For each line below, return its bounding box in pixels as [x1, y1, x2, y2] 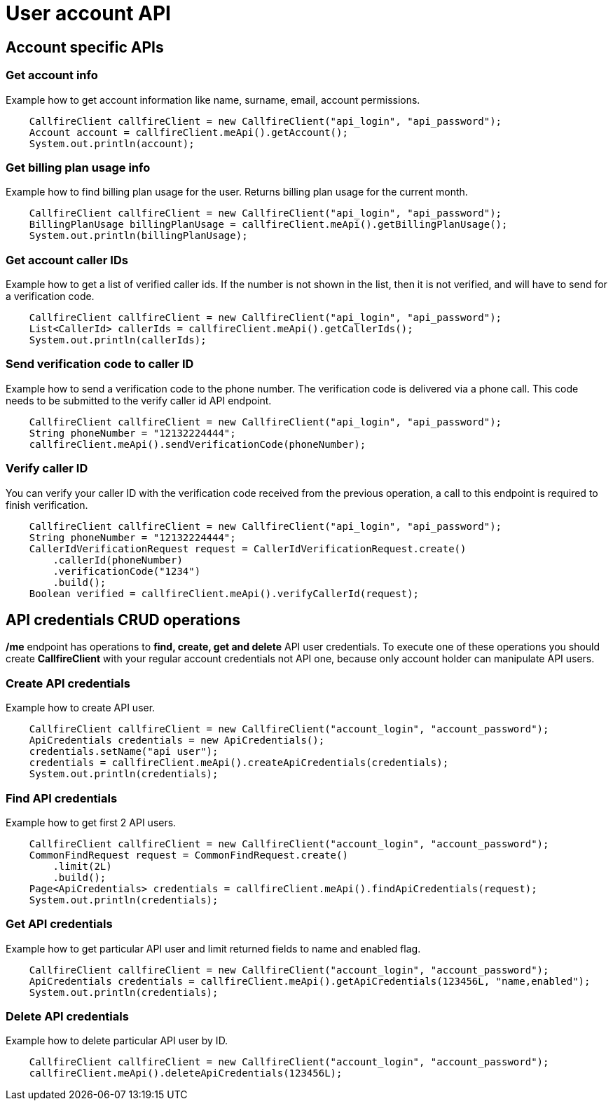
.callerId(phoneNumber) [53, 554, 183, 566]
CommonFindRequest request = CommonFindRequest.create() [29, 849, 348, 861]
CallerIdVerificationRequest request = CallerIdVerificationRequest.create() [29, 542, 467, 554]
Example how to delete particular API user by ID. [6, 1035, 228, 1047]
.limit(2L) [53, 860, 112, 872]
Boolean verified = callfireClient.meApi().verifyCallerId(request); [29, 587, 420, 599]
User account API [6, 1, 171, 25]
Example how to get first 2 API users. [6, 816, 177, 828]
